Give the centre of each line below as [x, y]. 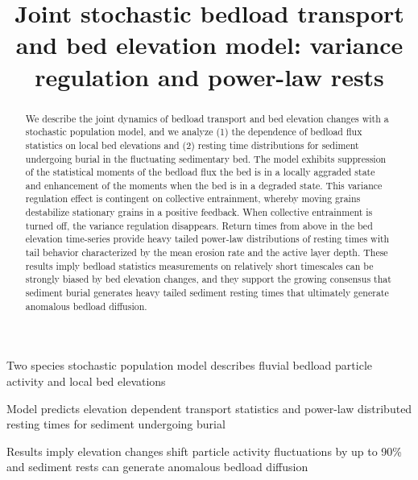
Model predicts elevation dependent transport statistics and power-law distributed [209, 408]
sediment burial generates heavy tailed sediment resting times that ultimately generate [207, 293]
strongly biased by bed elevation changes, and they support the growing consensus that [208, 279]
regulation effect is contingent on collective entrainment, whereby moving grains [193, 199]
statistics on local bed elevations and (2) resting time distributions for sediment [192, 145]
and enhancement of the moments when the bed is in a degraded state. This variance [204, 185]
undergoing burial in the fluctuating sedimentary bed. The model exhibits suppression [206, 158]
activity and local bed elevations [86, 381]
